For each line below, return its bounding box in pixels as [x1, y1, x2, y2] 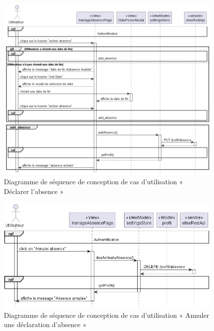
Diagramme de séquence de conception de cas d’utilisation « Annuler [4, 310, 210, 320]
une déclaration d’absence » [4, 319, 87, 330]
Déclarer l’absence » [4, 186, 64, 196]
